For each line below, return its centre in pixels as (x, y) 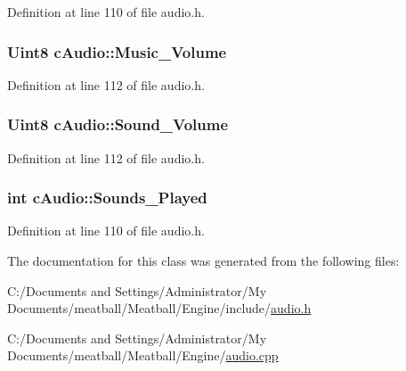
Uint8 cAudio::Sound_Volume (118, 124)
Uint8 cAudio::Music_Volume (117, 51)
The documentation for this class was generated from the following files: (203, 261)
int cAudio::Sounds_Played (107, 198)
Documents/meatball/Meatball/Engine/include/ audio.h (159, 308)
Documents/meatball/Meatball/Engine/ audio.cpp (143, 355)
